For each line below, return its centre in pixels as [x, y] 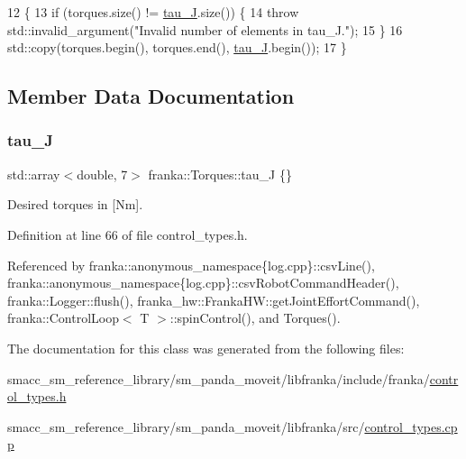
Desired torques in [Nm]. [75, 204]
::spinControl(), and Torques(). [255, 318]
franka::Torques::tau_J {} [220, 174]
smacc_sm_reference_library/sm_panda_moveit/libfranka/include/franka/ [219, 378]
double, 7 [102, 174]
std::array [34, 174]
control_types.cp [411, 426]
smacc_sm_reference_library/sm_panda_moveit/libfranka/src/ [186, 426]
